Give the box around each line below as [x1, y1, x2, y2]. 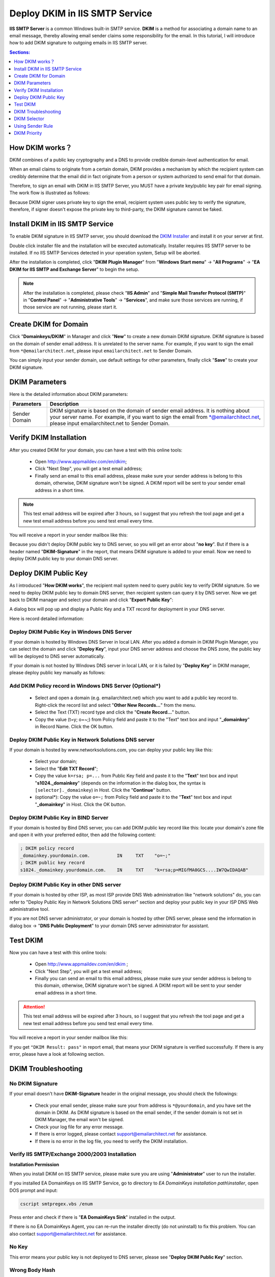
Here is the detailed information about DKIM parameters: [9, 391, 128, 397]
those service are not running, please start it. [23, 304, 118, 310]
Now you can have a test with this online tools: [9, 949, 107, 955]
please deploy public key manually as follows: [9, 670, 105, 676]
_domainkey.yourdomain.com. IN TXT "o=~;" [20, 853, 171, 858]
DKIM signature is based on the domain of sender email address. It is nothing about [49, 407, 250, 414]
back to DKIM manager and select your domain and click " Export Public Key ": [9, 597, 173, 603]
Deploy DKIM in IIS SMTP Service [9, 8, 152, 19]
